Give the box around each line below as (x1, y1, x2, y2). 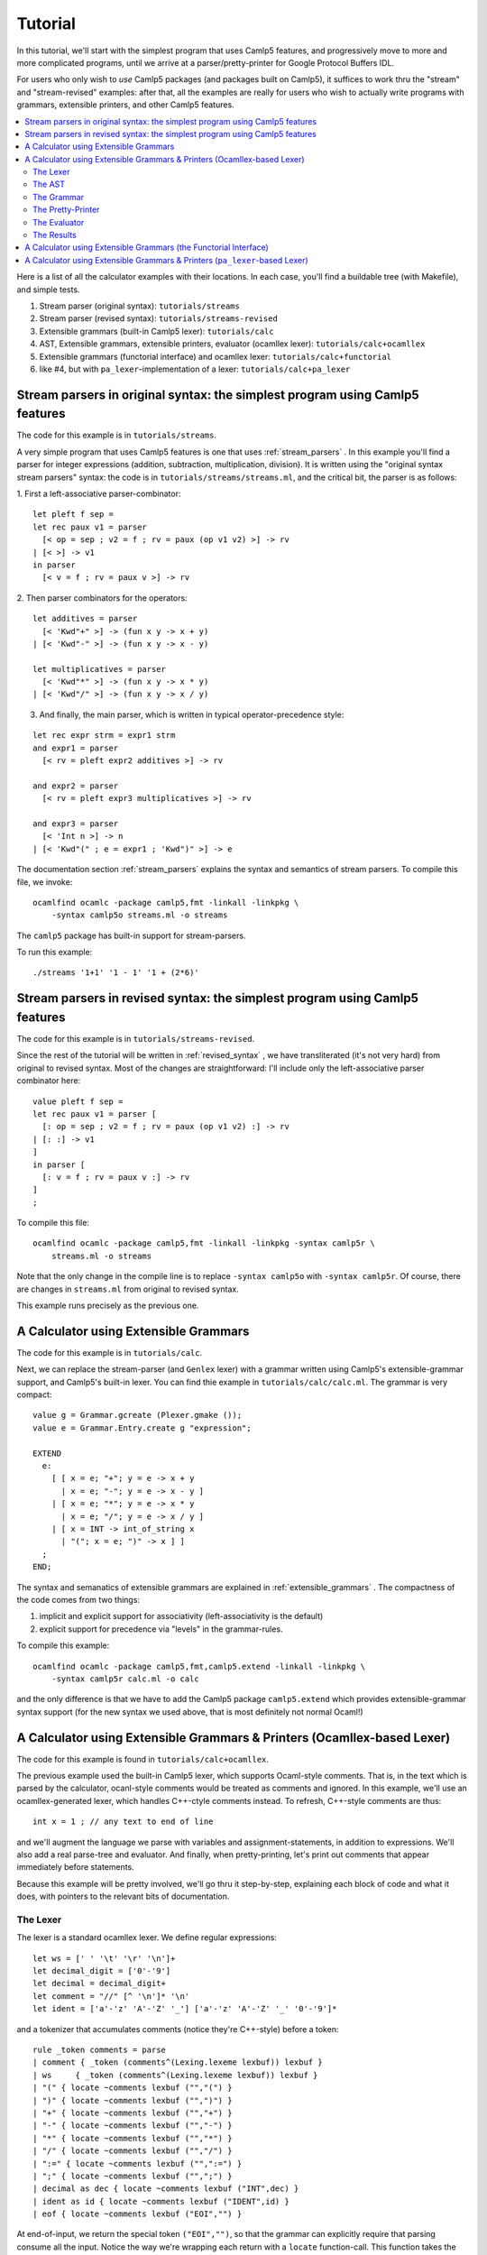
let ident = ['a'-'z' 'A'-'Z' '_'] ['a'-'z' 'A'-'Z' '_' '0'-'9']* (32, 2003, 337, 2014)
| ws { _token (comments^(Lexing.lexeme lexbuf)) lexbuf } (32, 2070, 318, 2080)
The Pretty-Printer (32, 204, 100, 216)
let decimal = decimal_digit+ (32, 1978, 167, 1989)
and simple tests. (16, 284, 80, 295)
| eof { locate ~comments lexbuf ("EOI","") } (32, 2209, 243, 2219)
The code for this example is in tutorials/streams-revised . (16, 1033, 255, 1044)
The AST (32, 179, 66, 189)
